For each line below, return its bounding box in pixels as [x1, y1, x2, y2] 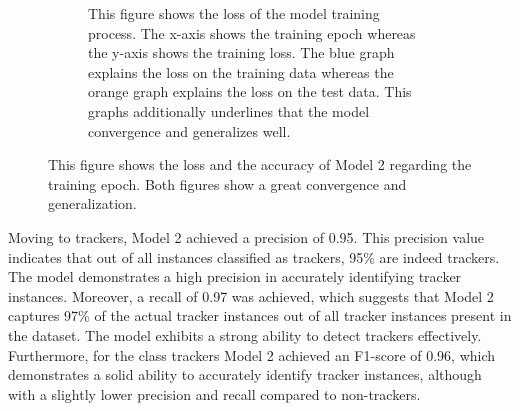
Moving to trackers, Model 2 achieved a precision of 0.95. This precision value [8, 226, 485, 247]
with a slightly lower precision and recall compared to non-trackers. [8, 383, 421, 404]
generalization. [48, 193, 137, 214]
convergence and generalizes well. [88, 120, 291, 141]
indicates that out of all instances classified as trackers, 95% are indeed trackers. [8, 246, 500, 267]
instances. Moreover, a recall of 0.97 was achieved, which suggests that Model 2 [8, 285, 494, 306]
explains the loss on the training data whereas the [88, 61, 394, 82]
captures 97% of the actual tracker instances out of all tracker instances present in [8, 305, 512, 326]
